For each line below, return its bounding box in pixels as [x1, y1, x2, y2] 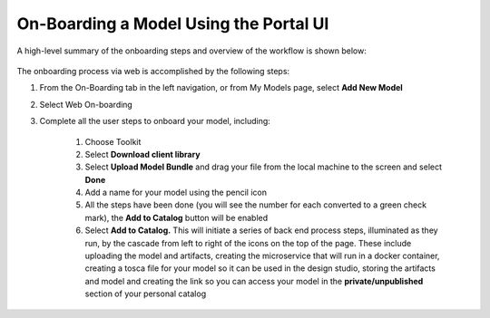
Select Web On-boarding [39, 99, 133, 110]
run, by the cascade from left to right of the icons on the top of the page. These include [84, 237, 412, 248]
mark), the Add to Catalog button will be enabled [84, 212, 269, 223]
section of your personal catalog [84, 288, 207, 299]
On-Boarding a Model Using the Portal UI [16, 14, 329, 34]
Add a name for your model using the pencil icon [84, 187, 268, 198]
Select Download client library [84, 149, 201, 159]
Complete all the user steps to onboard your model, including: [39, 116, 271, 127]
